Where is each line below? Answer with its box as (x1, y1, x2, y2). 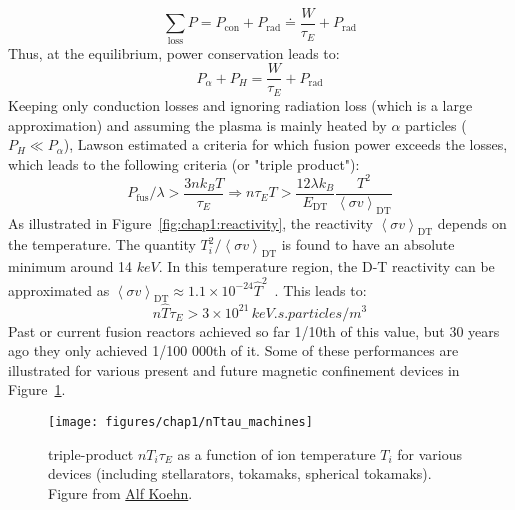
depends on (437, 212, 507, 233)
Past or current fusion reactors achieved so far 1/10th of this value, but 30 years (8, 320, 500, 341)
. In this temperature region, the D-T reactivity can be (158, 256, 495, 277)
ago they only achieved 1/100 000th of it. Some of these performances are (8, 340, 459, 361)
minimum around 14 (8, 256, 133, 277)
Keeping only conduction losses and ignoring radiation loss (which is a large (8, 94, 473, 115)
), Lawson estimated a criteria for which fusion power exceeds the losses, (63, 134, 508, 155)
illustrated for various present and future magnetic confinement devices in (8, 359, 460, 380)
